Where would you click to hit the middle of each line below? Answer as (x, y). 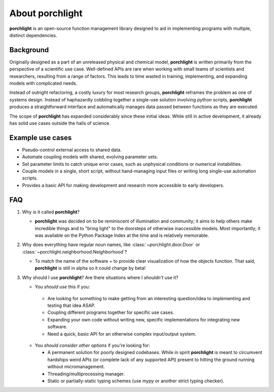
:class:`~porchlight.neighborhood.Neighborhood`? (74, 252)
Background (29, 50)
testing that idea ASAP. (72, 306)
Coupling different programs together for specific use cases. (111, 312)
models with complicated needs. (43, 83)
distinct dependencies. (33, 35)
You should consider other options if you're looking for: (92, 345)
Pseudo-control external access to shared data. (72, 150)
